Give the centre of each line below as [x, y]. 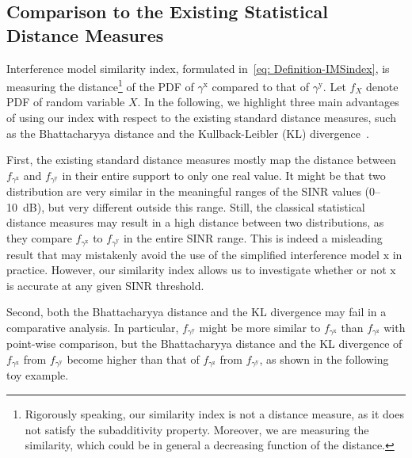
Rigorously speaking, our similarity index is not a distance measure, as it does [214, 413]
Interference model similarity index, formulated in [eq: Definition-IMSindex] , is [198, 68]
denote [382, 86]
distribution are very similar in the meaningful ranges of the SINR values [184, 191]
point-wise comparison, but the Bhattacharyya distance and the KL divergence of [204, 343]
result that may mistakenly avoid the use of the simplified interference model [193, 254]
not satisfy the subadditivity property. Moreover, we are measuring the [197, 429]
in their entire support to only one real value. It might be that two [224, 175]
